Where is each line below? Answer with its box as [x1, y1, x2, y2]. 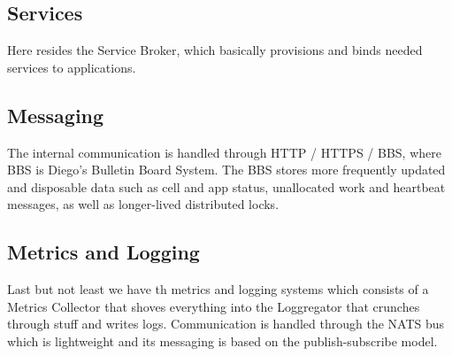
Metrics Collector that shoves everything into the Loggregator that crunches [7, 297, 420, 315]
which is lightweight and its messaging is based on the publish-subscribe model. [7, 331, 438, 350]
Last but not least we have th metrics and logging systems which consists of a [7, 280, 429, 298]
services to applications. [7, 58, 136, 76]
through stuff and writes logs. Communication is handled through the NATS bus [7, 314, 445, 333]
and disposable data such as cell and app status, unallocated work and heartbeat [7, 177, 446, 196]
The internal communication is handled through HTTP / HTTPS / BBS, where [7, 143, 441, 161]
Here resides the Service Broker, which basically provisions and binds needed [7, 41, 423, 59]
